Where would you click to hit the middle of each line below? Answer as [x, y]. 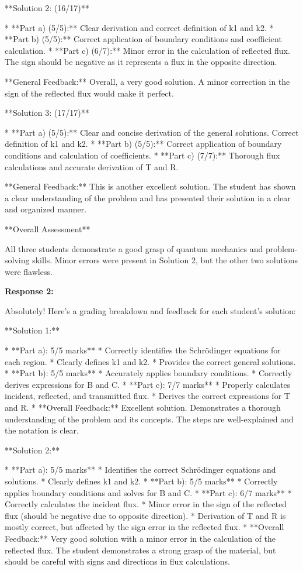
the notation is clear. [42, 430]
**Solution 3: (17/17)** [47, 113]
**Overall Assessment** [48, 228]
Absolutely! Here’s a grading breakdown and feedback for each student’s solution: [150, 310]
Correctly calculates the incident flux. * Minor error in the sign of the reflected [146, 504]
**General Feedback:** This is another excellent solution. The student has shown [150, 186]
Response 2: [29, 291]
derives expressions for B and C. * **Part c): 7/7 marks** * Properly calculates [148, 384]
